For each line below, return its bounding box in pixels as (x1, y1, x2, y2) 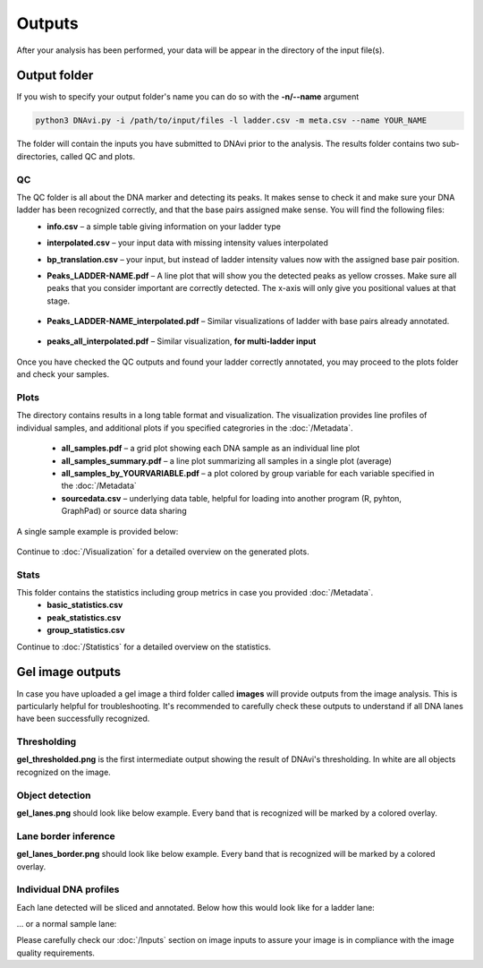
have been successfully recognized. (16, 713, 150, 724)
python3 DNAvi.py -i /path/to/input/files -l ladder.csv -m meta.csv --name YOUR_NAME (35, 116, 428, 125)
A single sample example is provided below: (16, 526, 179, 536)
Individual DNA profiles (16, 883, 120, 895)
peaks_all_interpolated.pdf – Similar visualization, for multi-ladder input (47, 336, 317, 347)
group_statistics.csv (47, 625, 125, 636)
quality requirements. (16, 947, 96, 958)
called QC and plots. (60, 150, 136, 161)
